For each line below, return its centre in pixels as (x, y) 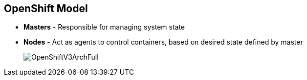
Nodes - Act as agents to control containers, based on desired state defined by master (163, 42)
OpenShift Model (46, 8)
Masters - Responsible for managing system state (104, 27)
